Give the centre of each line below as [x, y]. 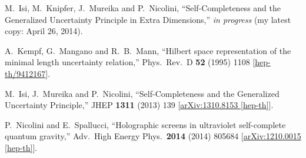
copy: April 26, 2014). [44, 31]
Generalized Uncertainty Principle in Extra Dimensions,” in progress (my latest [148, 19]
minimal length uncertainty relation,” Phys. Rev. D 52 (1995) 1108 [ [130, 62]
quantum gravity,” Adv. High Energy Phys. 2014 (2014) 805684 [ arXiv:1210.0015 [153, 136]
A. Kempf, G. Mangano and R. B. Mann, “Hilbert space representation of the [148, 50]
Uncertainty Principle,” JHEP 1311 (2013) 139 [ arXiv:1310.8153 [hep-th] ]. [139, 105]
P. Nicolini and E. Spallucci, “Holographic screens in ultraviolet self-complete [145, 124]
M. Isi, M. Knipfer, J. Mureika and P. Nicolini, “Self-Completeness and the [143, 8]
